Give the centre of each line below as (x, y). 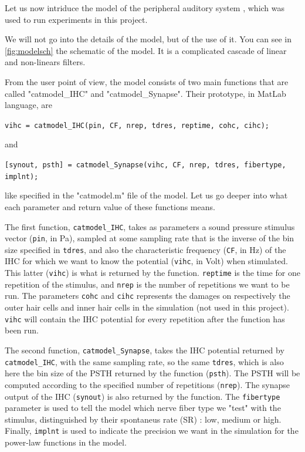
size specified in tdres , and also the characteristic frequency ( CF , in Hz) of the (145, 249)
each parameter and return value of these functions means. (110, 206)
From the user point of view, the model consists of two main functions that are (147, 81)
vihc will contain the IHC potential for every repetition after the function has (145, 318)
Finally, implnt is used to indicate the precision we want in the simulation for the (152, 431)
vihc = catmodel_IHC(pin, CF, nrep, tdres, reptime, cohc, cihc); (137, 125)
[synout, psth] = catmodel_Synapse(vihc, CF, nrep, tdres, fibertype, (145, 165)
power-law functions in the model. (66, 442)
